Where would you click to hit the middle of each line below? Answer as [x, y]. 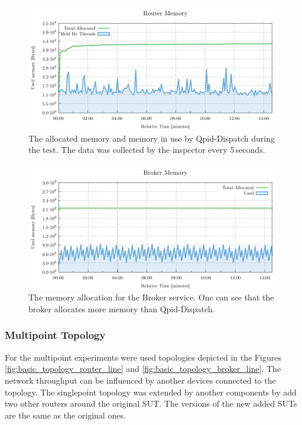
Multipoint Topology [55, 335]
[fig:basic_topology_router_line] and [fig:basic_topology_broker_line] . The [143, 369]
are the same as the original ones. [65, 415]
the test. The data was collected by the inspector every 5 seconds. [147, 150]
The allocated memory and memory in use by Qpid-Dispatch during [152, 138]
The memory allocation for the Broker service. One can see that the [151, 297]
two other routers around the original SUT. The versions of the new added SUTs [151, 403]
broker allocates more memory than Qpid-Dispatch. [122, 308]
